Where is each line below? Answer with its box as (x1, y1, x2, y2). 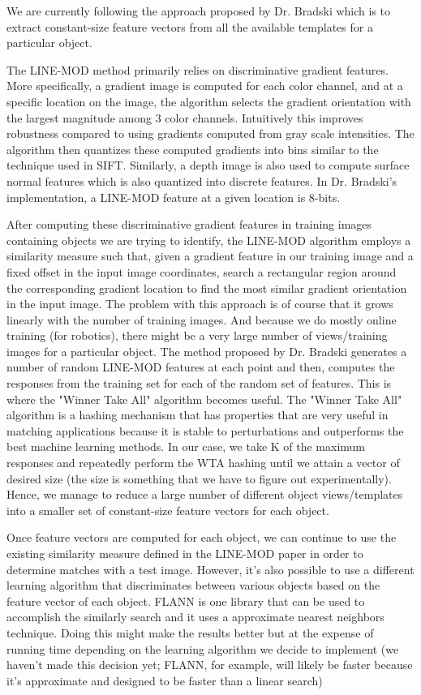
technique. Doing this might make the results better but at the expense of (6, 624, 374, 641)
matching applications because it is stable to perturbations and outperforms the (6, 422, 404, 439)
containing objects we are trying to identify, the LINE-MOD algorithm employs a (6, 231, 411, 248)
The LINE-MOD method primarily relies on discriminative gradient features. (6, 61, 389, 78)
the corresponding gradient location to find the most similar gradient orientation (6, 279, 407, 296)
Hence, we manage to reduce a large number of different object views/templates (6, 486, 403, 503)
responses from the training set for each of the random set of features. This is (6, 375, 392, 392)
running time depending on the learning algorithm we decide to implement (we (6, 640, 399, 657)
